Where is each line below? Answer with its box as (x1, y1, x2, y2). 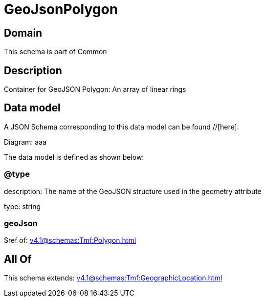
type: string (4, 202, 41, 211)
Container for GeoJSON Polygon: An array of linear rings (4, 85, 186, 94)
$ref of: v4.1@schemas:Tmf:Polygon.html (4, 236, 136, 245)
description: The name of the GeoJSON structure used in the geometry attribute (4, 187, 262, 195)
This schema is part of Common (4, 47, 107, 56)
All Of (4, 253, 32, 265)
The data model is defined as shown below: (4, 152, 144, 161)
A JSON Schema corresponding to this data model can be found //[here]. (4, 122, 239, 131)
